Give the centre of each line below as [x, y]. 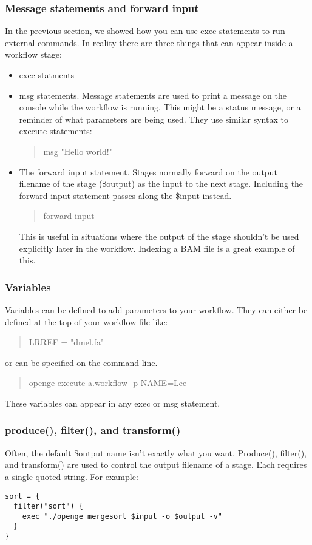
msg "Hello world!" [78, 151]
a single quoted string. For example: [72, 476]
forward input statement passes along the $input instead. [125, 195]
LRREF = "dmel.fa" [66, 342]
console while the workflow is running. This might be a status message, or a [160, 107]
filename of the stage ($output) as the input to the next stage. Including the [161, 184]
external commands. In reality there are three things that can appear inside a [149, 42]
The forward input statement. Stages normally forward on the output [148, 171]
